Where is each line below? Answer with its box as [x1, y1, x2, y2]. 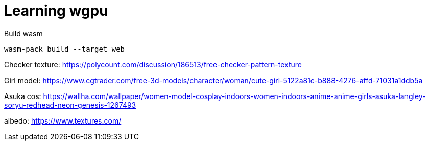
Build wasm [4, 29, 43, 38]
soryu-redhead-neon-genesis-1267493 [4, 100, 136, 109]
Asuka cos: [4, 91, 41, 101]
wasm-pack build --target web [4, 44, 125, 53]
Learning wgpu [4, 2, 108, 19]
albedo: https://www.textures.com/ [4, 116, 122, 125]
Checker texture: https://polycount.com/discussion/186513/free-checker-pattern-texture [4, 60, 302, 69]
